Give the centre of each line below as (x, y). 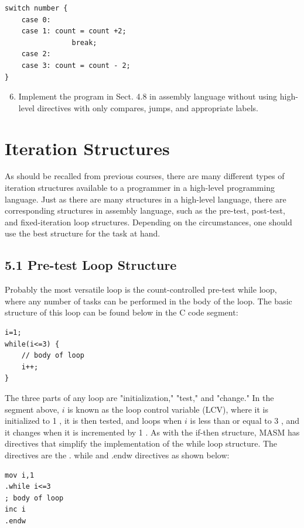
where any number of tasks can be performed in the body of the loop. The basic (148, 301)
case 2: (36, 54)
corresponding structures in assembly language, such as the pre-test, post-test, (145, 210)
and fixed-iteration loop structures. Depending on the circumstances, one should (148, 222)
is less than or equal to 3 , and (245, 421)
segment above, (32, 409)
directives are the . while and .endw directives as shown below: (117, 455)
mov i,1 (20, 475)
